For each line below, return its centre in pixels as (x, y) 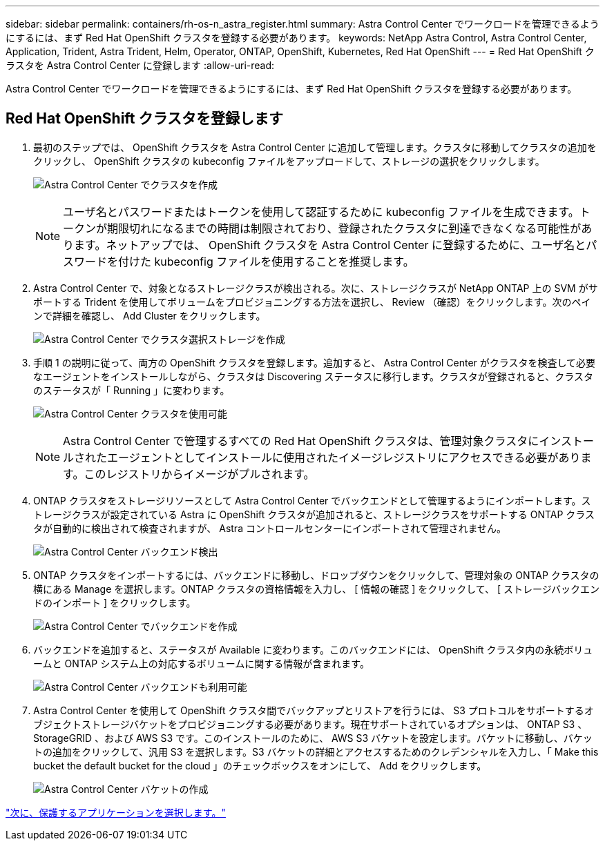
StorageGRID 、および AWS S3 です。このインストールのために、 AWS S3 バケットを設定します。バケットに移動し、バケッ (313, 738)
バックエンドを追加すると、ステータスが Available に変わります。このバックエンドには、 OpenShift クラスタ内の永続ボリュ (313, 649)
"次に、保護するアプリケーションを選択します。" (116, 812)
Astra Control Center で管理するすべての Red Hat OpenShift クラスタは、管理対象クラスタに (301, 441)
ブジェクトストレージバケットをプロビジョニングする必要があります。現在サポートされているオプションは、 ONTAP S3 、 (310, 724)
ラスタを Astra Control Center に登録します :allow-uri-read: (140, 65)
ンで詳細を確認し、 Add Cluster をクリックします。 (150, 315)
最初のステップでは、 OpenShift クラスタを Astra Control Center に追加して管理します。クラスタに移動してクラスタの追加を (315, 147)
